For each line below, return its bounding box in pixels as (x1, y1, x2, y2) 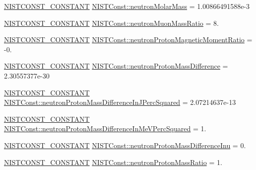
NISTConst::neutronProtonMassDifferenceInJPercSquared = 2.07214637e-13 (4, 97, 236, 107)
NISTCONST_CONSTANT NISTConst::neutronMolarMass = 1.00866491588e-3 (4, 1, 250, 11)
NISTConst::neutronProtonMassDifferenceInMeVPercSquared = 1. (4, 123, 206, 134)
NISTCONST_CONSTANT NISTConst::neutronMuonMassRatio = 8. (4, 17, 219, 28)
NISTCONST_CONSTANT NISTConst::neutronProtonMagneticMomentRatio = (4, 34, 253, 45)
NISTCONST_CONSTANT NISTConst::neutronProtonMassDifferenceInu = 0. (4, 140, 246, 150)
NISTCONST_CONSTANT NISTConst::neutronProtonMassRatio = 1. (4, 157, 222, 167)
